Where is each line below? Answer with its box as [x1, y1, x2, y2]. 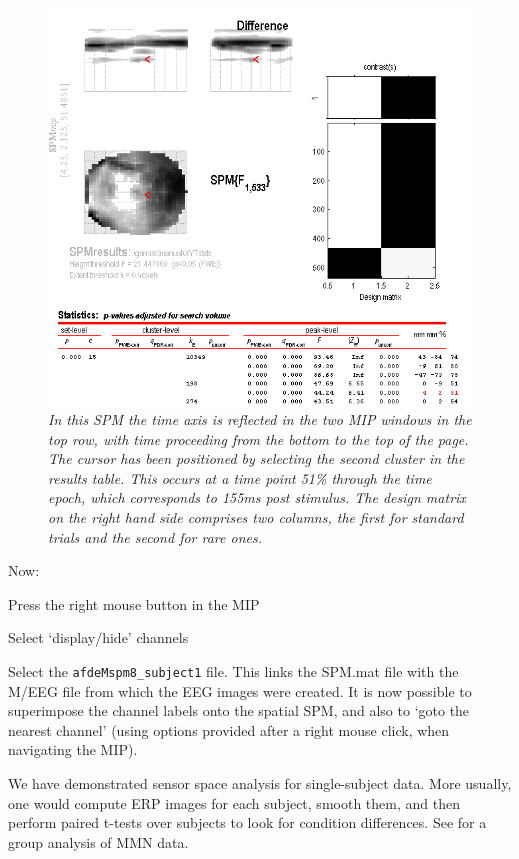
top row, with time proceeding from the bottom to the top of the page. [48, 428, 469, 449]
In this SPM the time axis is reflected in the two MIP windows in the [48, 409, 472, 430]
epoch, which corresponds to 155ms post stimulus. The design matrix [48, 487, 466, 508]
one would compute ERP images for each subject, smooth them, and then [8, 792, 460, 813]
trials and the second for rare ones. [48, 526, 262, 547]
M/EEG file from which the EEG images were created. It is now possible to [8, 680, 472, 701]
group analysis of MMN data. [8, 831, 189, 852]
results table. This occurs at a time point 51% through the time [48, 467, 432, 488]
